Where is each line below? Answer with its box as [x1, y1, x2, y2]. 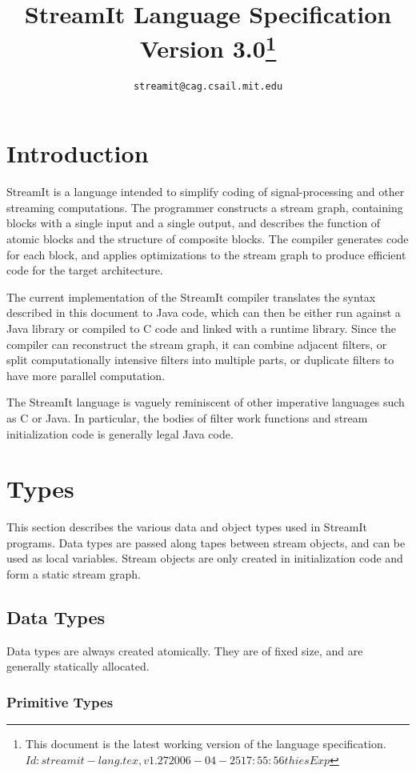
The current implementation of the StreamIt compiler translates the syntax [6, 288, 376, 305]
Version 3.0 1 [139, 29, 277, 65]
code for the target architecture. [6, 262, 163, 278]
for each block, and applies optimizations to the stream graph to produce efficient [6, 246, 406, 262]
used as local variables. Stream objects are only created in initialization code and [6, 550, 403, 567]
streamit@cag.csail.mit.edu [133, 80, 283, 92]
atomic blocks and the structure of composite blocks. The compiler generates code [6, 230, 409, 247]
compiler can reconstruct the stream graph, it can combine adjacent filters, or [6, 335, 387, 352]
